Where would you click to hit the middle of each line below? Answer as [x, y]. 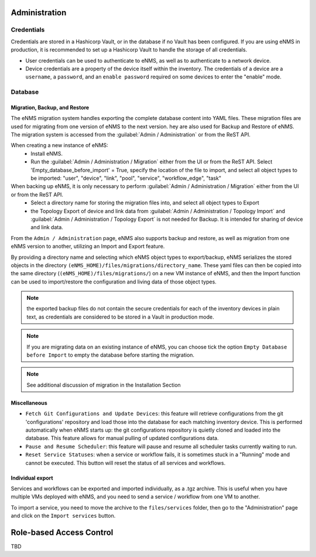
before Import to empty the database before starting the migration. [111, 355]
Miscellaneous [29, 403]
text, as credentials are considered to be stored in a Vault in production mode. [121, 317]
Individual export [32, 478]
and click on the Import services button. [63, 516]
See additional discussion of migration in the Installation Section [104, 385]
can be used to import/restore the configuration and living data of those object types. [114, 282]
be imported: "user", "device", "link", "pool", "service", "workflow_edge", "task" [126, 178]
